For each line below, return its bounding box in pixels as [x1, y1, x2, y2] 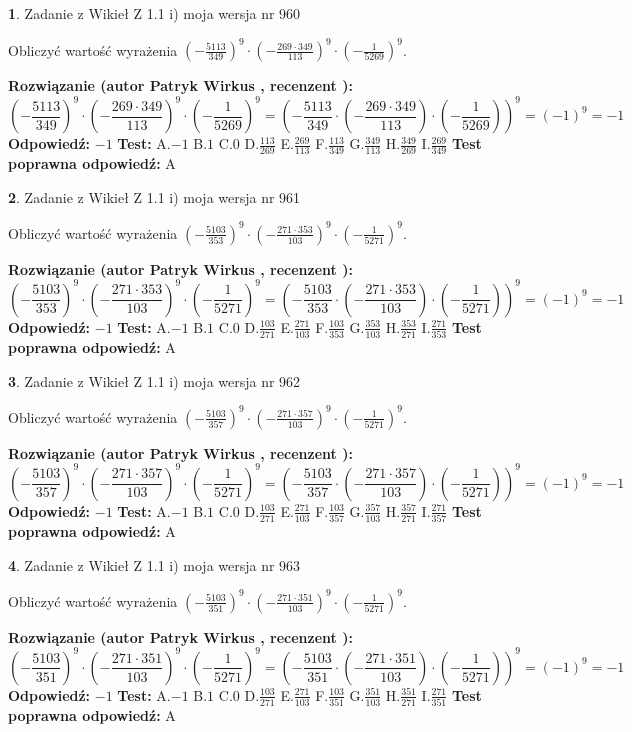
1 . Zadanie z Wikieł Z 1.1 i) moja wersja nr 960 [8, 3, 301, 23]
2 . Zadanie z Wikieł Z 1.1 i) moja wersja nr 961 [8, 186, 301, 207]
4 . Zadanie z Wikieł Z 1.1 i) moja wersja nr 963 [8, 554, 301, 575]
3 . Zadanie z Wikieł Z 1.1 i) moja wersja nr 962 [8, 370, 301, 391]
